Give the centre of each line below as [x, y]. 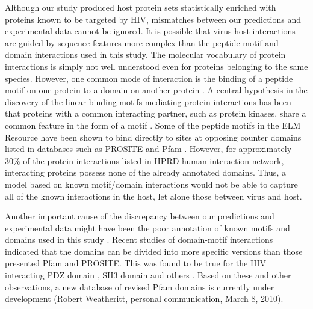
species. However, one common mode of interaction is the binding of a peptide [149, 78]
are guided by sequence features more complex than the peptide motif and [142, 42]
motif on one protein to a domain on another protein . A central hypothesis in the [156, 90]
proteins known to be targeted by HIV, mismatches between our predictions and [153, 19]
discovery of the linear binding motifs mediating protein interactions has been [148, 101]
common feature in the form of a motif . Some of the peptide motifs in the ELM [153, 125]
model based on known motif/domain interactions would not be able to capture [151, 184]
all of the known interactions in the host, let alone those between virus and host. [153, 196]
